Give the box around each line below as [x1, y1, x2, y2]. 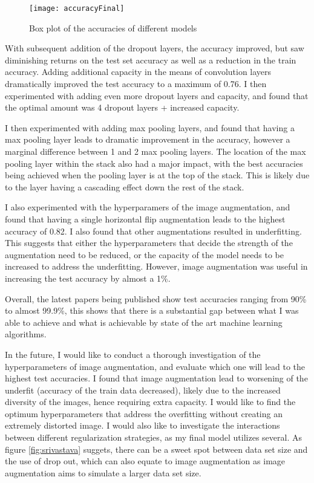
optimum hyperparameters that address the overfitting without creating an [5, 407, 283, 420]
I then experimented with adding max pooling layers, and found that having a [5, 121, 295, 134]
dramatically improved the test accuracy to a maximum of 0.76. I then [5, 77, 267, 90]
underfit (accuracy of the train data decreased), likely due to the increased [5, 383, 281, 396]
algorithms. [5, 328, 47, 340]
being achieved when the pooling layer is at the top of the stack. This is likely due [5, 169, 310, 181]
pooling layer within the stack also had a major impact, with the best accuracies [5, 157, 303, 169]
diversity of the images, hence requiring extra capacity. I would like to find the [5, 395, 296, 408]
